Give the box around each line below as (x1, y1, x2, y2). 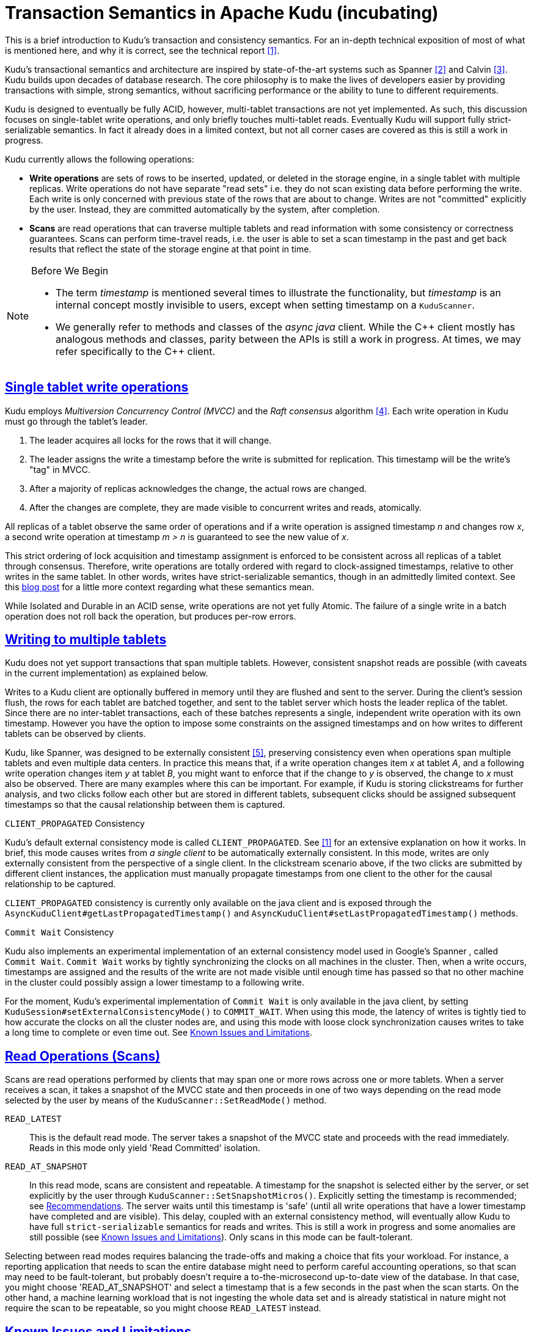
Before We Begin (31, 264, 109, 277)
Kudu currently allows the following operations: (5, 153, 194, 164)
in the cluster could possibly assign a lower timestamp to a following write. (5, 977, 304, 988)
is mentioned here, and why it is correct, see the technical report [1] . (5, 45, 280, 56)
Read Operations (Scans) (5, 1048, 161, 1064)
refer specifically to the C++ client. (56, 345, 216, 357)
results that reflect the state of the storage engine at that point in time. (29, 243, 312, 254)
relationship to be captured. (5, 879, 116, 890)
